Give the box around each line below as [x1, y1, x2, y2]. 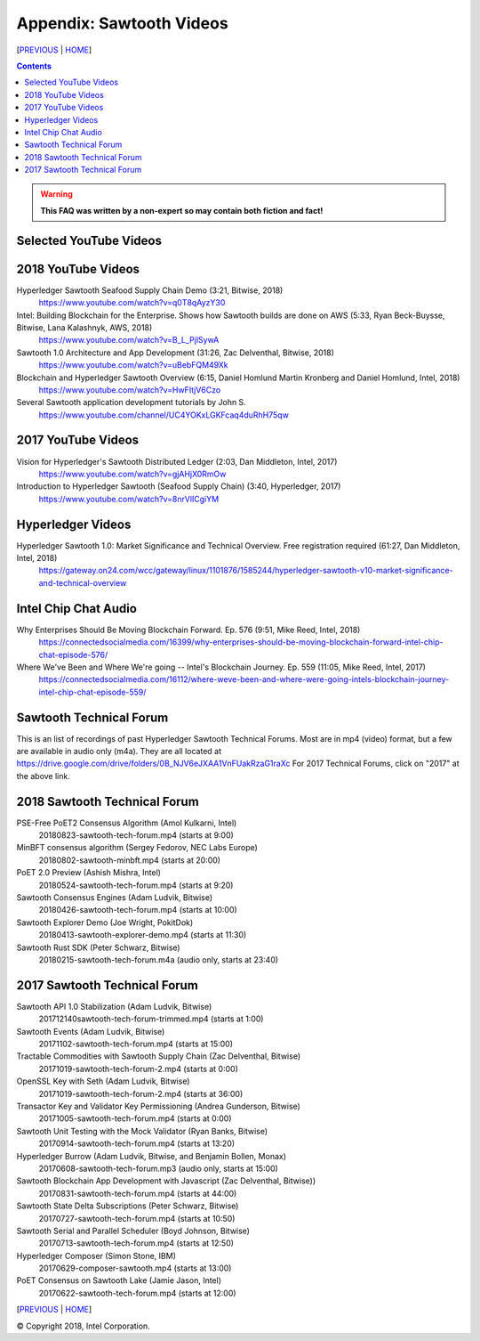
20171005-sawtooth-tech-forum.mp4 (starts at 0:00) [38, 1113, 232, 1124]
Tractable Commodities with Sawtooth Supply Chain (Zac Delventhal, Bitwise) [16, 1051, 301, 1061]
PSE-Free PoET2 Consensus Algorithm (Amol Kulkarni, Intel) [16, 817, 237, 828]
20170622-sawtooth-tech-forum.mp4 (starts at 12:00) [38, 1288, 236, 1298]
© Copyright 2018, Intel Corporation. [16, 1321, 150, 1331]
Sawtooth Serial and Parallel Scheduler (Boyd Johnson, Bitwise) [16, 1225, 251, 1236]
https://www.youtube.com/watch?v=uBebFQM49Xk [38, 360, 228, 370]
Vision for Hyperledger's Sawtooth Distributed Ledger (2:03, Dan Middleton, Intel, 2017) [16, 456, 338, 467]
